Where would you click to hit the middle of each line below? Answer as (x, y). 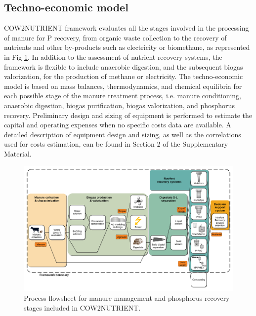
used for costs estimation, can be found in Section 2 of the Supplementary (116, 144)
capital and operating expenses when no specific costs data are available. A (118, 125)
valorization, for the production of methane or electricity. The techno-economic (124, 76)
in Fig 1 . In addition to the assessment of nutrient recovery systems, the (113, 57)
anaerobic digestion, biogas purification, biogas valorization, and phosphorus (119, 105)
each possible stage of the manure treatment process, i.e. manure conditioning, (123, 96)
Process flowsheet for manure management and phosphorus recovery (127, 297)
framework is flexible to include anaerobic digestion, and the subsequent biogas (124, 66)
